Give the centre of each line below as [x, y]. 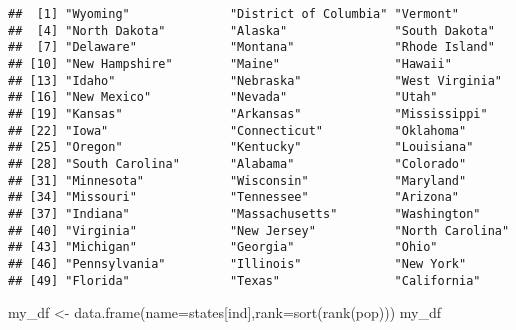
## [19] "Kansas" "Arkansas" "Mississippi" [248, 113]
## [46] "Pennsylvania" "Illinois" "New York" [237, 263]
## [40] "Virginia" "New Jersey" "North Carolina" [259, 230]
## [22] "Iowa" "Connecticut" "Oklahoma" [237, 130]
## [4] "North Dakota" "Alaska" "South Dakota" [251, 30]
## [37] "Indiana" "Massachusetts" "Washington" [244, 213]
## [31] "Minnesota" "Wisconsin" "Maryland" [237, 180]
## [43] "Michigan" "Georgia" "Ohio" [223, 247]
